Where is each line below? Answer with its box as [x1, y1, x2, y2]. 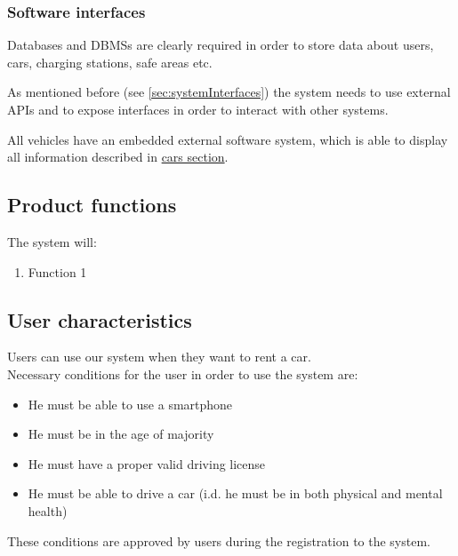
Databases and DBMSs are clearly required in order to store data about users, [7, 36, 434, 54]
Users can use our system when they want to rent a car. [7, 347, 311, 366]
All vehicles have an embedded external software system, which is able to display [7, 130, 448, 148]
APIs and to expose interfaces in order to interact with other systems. [7, 100, 389, 118]
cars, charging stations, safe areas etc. [7, 52, 213, 71]
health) [28, 501, 68, 520]
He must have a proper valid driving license [28, 454, 266, 473]
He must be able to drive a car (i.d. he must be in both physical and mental [28, 484, 443, 503]
